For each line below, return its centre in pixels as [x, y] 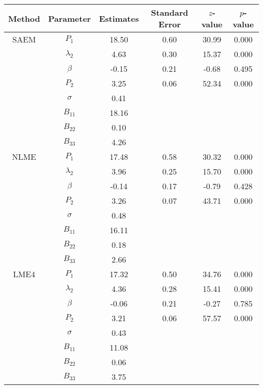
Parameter [70, 18]
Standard [170, 12]
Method [24, 18]
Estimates [119, 18]
